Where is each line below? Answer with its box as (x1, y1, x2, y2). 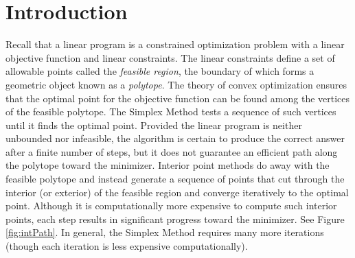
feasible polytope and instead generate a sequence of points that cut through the (5, 172, 345, 186)
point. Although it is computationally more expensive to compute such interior (5, 198, 337, 213)
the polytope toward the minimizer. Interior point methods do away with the (5, 158, 330, 172)
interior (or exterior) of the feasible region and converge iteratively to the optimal (5, 185, 349, 199)
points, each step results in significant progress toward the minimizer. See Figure (5, 211, 345, 226)
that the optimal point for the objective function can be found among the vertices (5, 91, 350, 105)
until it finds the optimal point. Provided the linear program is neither (5, 117, 302, 132)
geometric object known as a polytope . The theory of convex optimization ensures (5, 77, 347, 91)
